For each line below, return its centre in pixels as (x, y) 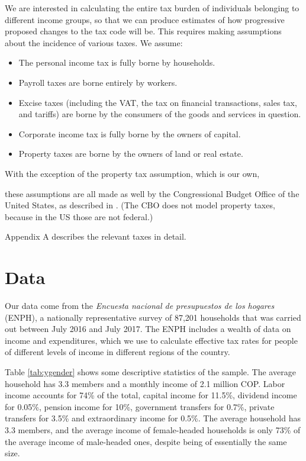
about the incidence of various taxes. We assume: (94, 42)
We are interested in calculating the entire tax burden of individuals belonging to (152, 8)
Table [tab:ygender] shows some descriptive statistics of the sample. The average (150, 372)
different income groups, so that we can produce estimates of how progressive (145, 19)
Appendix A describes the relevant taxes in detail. (96, 236)
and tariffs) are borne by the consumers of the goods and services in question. (160, 114)
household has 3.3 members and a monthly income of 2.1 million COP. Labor (145, 383)
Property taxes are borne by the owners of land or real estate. (131, 154)
